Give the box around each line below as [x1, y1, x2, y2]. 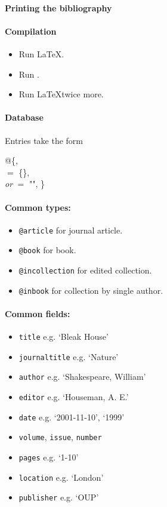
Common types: [5, 201, 71, 213]
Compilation [5, 24, 57, 37]
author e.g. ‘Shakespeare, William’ [18, 370, 146, 383]
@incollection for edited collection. [18, 264, 152, 276]
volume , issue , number [18, 431, 102, 443]
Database [5, 111, 44, 124]
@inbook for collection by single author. [18, 284, 163, 296]
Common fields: [5, 307, 70, 319]
